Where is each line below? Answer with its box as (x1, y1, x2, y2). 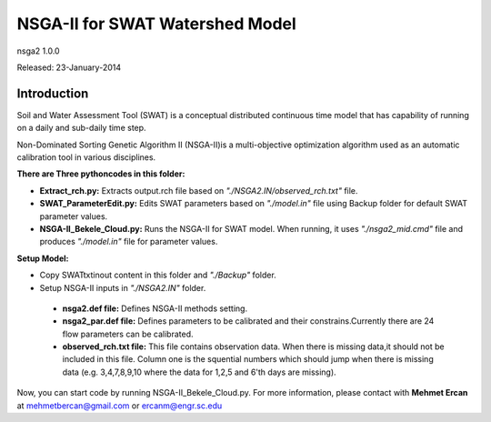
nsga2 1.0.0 (16, 45, 60, 56)
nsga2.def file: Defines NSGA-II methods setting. (62, 303, 248, 314)
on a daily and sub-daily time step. (16, 123, 146, 134)
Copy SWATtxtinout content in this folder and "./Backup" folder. (39, 269, 276, 281)
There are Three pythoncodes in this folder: (16, 168, 185, 179)
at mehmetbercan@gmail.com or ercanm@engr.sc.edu (16, 400, 223, 411)
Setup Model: (16, 253, 69, 264)
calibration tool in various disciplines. (16, 152, 156, 163)
